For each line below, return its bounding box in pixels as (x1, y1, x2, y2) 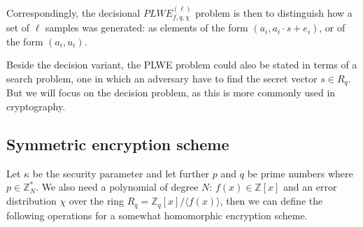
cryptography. (6, 99, 66, 114)
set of (6, 20, 30, 35)
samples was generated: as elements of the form (45, 20, 248, 35)
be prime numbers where (247, 166, 353, 180)
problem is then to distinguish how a (195, 5, 353, 20)
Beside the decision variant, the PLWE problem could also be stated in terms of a (6, 57, 357, 72)
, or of (319, 20, 346, 35)
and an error (283, 180, 337, 194)
